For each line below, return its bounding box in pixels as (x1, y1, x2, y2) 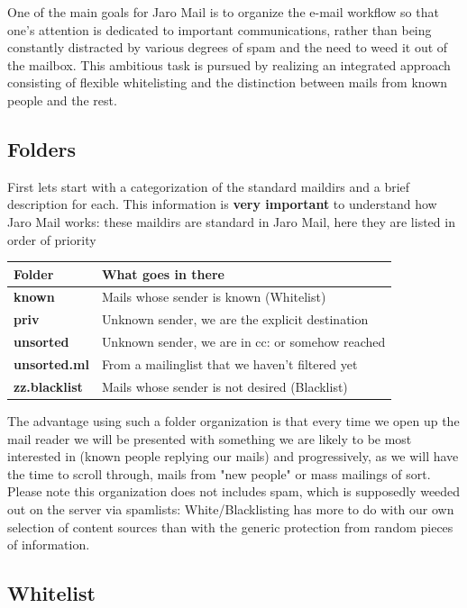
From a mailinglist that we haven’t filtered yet (101, 355, 358, 374)
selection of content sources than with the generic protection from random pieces (7, 517, 453, 536)
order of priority (7, 230, 96, 249)
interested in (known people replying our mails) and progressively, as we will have (7, 447, 459, 466)
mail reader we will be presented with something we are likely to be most (7, 429, 412, 448)
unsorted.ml (14, 355, 89, 374)
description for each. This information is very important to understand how (7, 195, 437, 213)
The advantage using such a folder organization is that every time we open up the (7, 411, 460, 430)
